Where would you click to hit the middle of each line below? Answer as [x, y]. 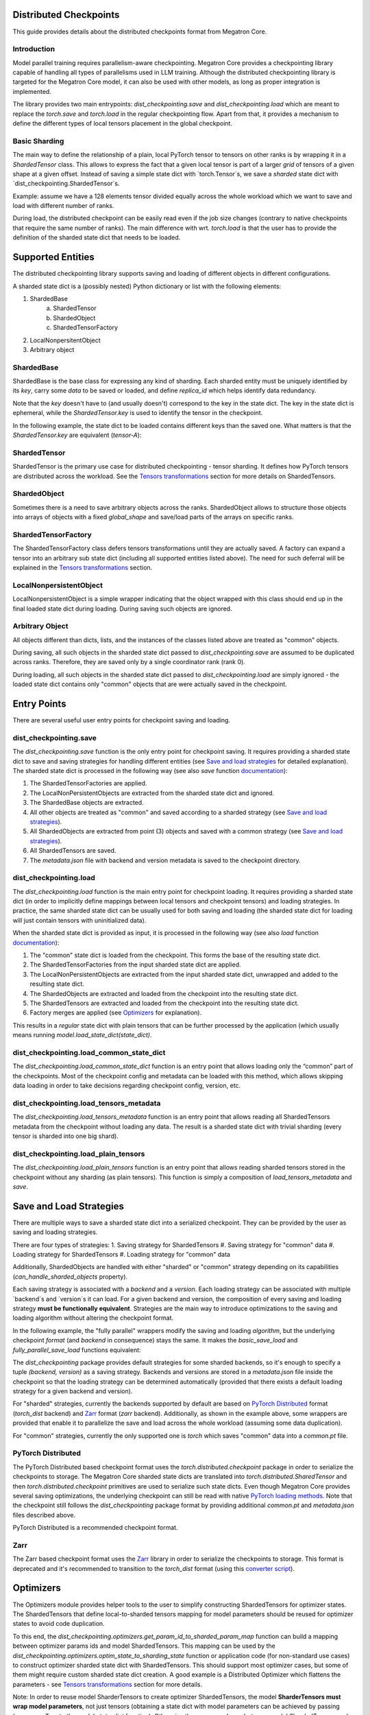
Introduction [34, 49]
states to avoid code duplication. [59, 1624]
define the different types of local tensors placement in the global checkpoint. [123, 123]
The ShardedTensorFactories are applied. [88, 783]
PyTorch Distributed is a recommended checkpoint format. [95, 1528]
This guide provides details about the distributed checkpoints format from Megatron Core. [140, 32]
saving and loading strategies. [55, 1232]
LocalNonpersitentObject [65, 340]
